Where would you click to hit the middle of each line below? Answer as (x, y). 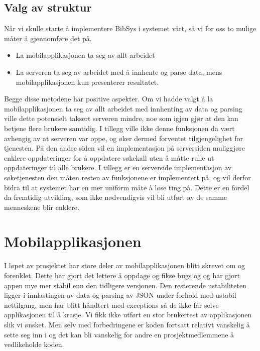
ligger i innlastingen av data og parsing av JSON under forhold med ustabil (120, 295)
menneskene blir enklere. (42, 207)
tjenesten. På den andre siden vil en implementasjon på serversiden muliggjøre (124, 148)
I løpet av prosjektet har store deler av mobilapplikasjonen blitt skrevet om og (125, 265)
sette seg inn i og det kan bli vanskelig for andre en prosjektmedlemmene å (119, 334)
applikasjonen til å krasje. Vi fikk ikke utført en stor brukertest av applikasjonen (128, 315)
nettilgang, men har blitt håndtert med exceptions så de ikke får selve (111, 305)
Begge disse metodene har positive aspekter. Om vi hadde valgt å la (109, 99)
